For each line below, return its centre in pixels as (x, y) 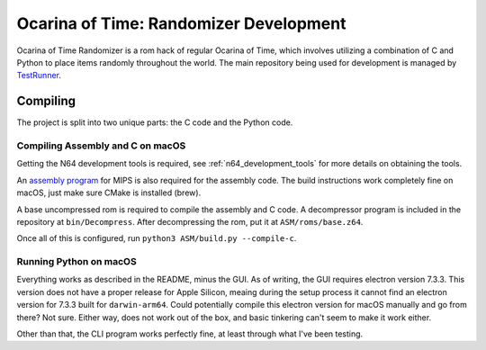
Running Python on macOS (76, 262)
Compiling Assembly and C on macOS (101, 146)
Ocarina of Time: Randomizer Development (181, 23)
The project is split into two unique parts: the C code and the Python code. (155, 122)
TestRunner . (39, 76)
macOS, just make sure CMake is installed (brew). (109, 193)
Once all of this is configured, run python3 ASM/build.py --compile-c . (157, 238)
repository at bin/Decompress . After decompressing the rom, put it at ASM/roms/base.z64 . (190, 221)
